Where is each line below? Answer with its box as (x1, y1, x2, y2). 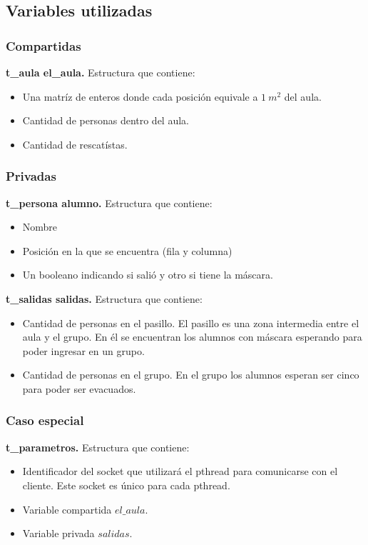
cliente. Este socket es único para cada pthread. (22, 477, 230, 492)
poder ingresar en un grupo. (22, 343, 145, 358)
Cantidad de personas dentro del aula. (22, 113, 189, 128)
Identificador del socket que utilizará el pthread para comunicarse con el (22, 464, 338, 479)
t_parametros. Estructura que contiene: (6, 439, 190, 454)
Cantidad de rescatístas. (22, 136, 128, 151)
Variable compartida (22, 501, 112, 516)
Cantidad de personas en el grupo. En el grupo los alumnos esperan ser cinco (22, 367, 359, 382)
